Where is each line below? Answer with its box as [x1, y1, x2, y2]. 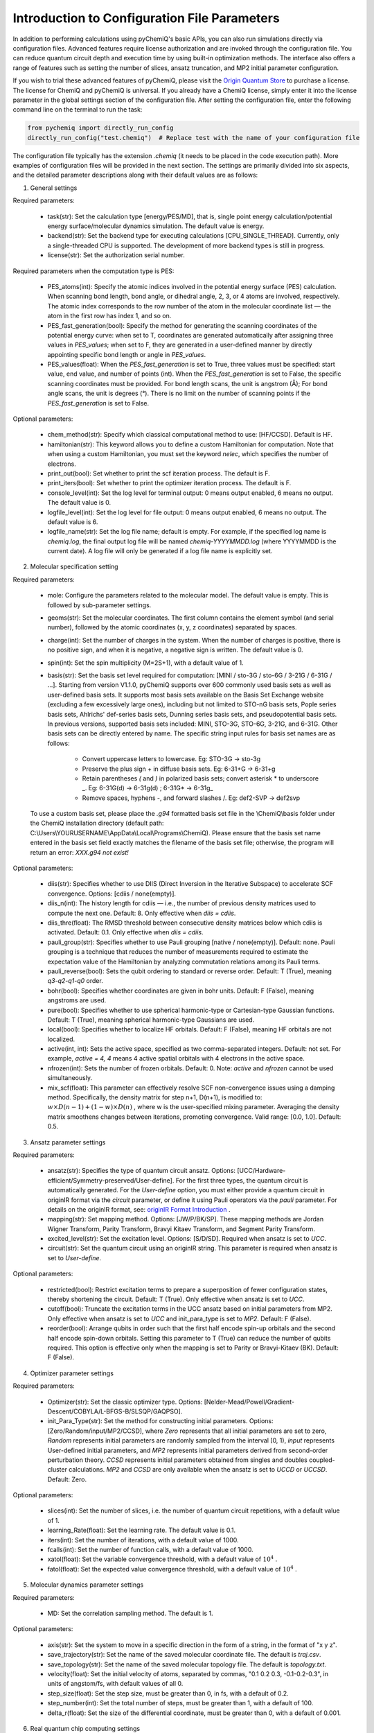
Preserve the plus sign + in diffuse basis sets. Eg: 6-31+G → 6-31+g [82, 765, 276, 773]
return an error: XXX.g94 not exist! [30, 848, 130, 856]
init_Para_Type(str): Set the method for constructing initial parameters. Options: [47, 1417, 274, 1425]
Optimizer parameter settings [30, 1369, 114, 1377]
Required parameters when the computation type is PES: [12, 267, 175, 275]
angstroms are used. [47, 996, 107, 1004]
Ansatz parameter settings [30, 1138, 106, 1147]
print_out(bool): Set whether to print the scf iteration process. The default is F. [47, 469, 270, 478]
